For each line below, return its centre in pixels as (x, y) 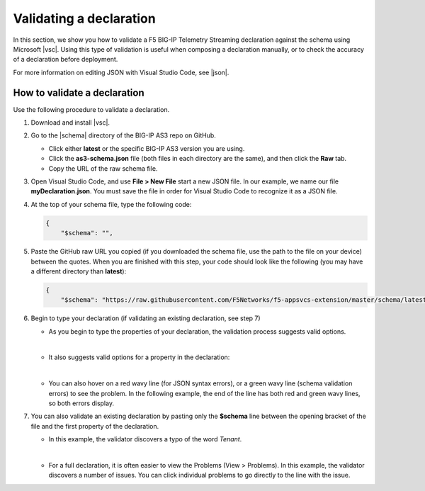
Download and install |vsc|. (70, 123)
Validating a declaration (84, 18)
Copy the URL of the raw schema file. (103, 168)
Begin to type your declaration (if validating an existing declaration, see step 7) (146, 318)
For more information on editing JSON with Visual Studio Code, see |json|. (121, 72)
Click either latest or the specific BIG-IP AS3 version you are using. (147, 148)
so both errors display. (81, 403)
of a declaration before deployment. (66, 60)
